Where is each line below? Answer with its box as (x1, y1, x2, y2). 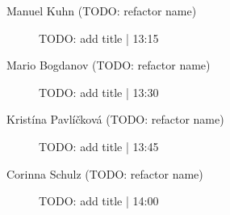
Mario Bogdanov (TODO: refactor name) (6, 57, 211, 74)
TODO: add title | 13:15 (39, 29, 159, 46)
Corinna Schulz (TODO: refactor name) (6, 165, 203, 182)
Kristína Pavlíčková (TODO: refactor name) (6, 111, 224, 128)
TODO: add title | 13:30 (39, 83, 159, 100)
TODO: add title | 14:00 (39, 192, 159, 209)
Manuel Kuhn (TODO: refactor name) (6, 2, 197, 19)
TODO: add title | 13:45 (39, 137, 159, 154)
